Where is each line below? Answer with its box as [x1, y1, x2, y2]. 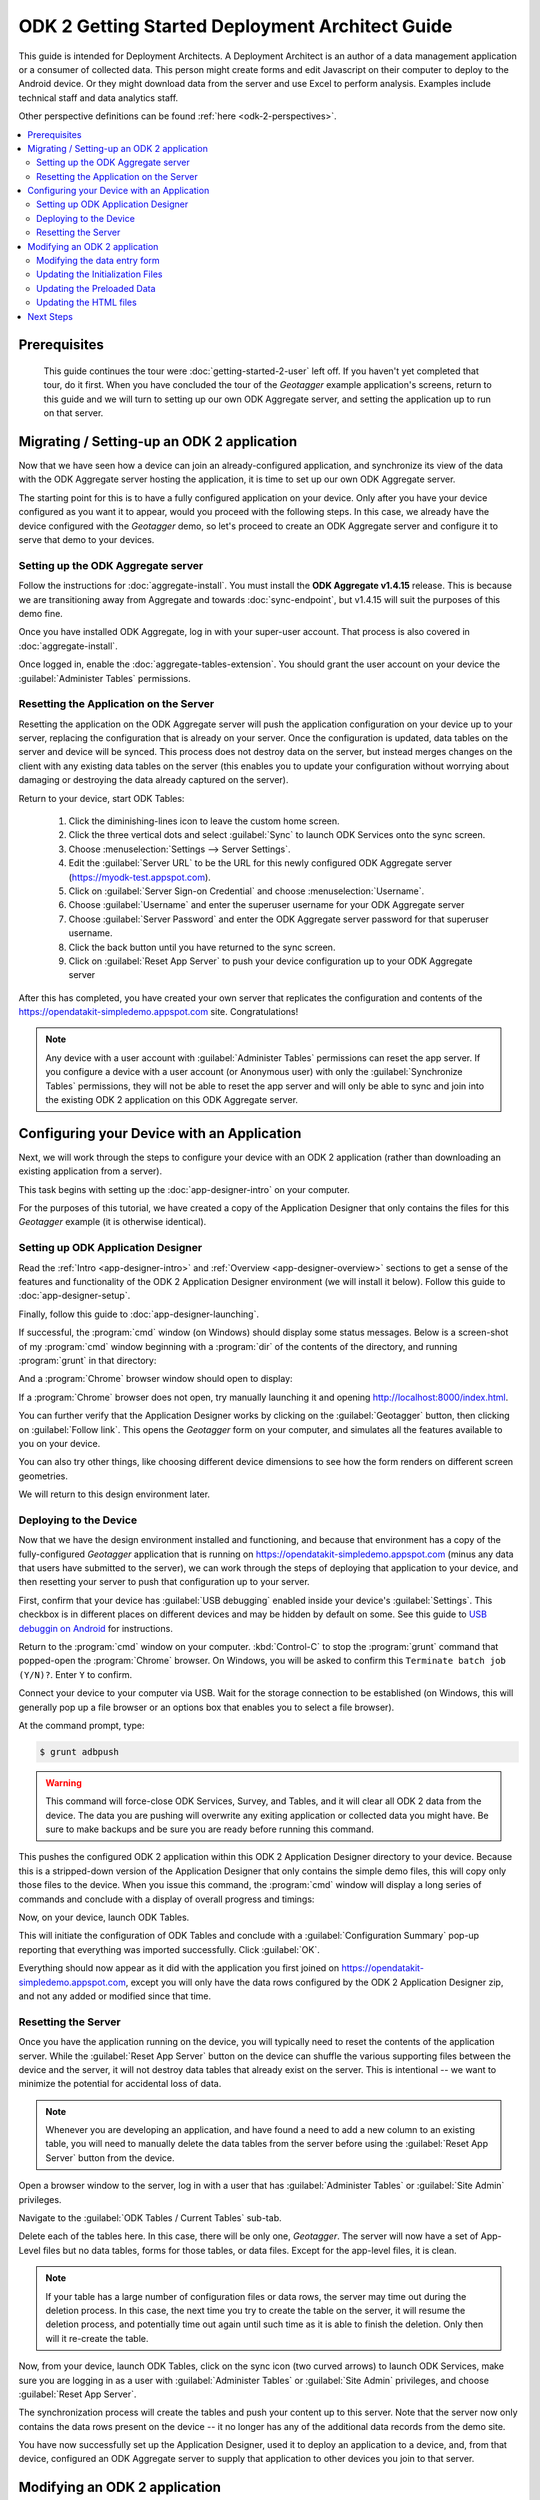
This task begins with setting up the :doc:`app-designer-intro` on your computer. [18, 1183, 350, 1195]
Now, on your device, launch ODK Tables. [18, 1911, 190, 1924]
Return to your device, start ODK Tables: [18, 792, 185, 804]
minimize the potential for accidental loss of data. [18, 2078, 222, 2090]
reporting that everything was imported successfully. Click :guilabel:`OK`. [18, 1943, 320, 1955]
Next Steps [27, 310, 74, 322]
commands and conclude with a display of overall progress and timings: [18, 1893, 315, 1905]
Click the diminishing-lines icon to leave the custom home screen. [68, 815, 340, 827]
